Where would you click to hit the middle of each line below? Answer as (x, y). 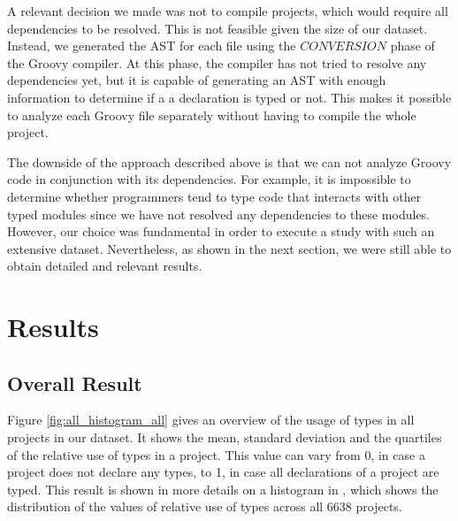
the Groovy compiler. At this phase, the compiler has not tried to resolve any (217, 62)
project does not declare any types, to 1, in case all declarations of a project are (223, 472)
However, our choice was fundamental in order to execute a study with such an (221, 231)
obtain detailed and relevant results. (105, 266)
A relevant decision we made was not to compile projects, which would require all (228, 11)
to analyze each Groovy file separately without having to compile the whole (212, 115)
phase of (412, 46)
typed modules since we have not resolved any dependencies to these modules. (219, 214)
